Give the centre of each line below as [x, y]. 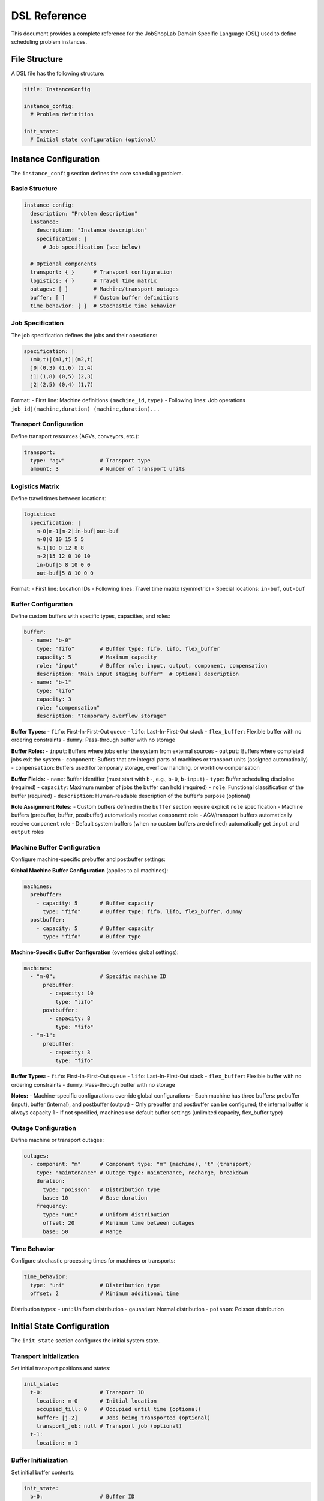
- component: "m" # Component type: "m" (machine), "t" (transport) [141, 1164]
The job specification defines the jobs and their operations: [84, 335]
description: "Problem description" [84, 213]
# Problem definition [62, 114]
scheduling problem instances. [49, 41]
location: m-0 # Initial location [97, 1401]
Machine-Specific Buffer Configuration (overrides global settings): [95, 952]
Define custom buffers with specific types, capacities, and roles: [91, 616]
